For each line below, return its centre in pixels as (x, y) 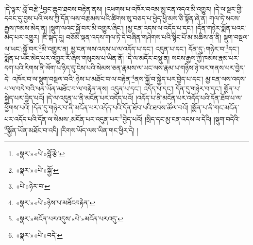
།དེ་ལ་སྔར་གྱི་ (228, 8)
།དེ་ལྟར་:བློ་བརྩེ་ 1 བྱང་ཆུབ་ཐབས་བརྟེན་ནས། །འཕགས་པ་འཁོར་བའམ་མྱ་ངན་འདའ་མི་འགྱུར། (108, 8)
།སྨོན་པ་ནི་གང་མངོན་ (215, 107)
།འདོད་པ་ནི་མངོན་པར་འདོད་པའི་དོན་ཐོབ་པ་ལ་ (189, 98)
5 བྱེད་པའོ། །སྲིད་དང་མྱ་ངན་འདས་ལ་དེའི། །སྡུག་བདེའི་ (180, 118)
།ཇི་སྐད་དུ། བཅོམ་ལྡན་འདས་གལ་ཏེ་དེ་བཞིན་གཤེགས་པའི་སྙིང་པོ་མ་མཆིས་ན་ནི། (131, 37)
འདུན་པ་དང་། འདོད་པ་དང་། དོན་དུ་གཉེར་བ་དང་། (166, 88)
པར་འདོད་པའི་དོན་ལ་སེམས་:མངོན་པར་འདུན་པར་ (62, 119)
